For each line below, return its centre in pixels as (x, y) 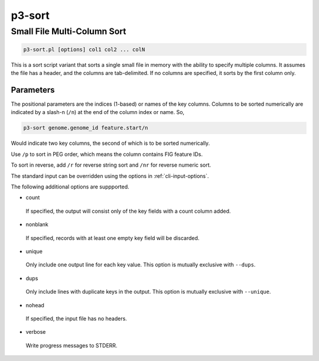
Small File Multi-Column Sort (69, 31)
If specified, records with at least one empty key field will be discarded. (113, 238)
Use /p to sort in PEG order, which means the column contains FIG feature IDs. (107, 154)
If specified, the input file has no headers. (76, 318)
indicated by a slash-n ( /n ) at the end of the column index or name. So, (98, 112)
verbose (36, 332)
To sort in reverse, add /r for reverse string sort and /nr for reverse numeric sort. (111, 165)
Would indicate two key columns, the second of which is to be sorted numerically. (110, 143)
